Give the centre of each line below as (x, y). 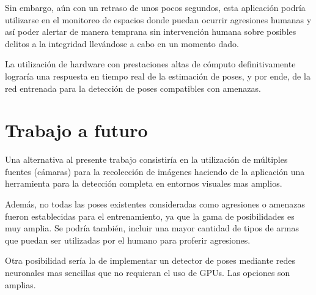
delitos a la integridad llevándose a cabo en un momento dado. (122, 43)
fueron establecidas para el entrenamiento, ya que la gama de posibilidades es (150, 216)
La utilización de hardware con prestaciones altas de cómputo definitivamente (150, 64)
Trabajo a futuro (76, 130)
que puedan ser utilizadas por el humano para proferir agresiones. (128, 240)
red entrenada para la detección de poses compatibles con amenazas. (133, 88)
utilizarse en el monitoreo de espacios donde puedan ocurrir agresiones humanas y (158, 19)
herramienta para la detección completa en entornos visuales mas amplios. (144, 183)
